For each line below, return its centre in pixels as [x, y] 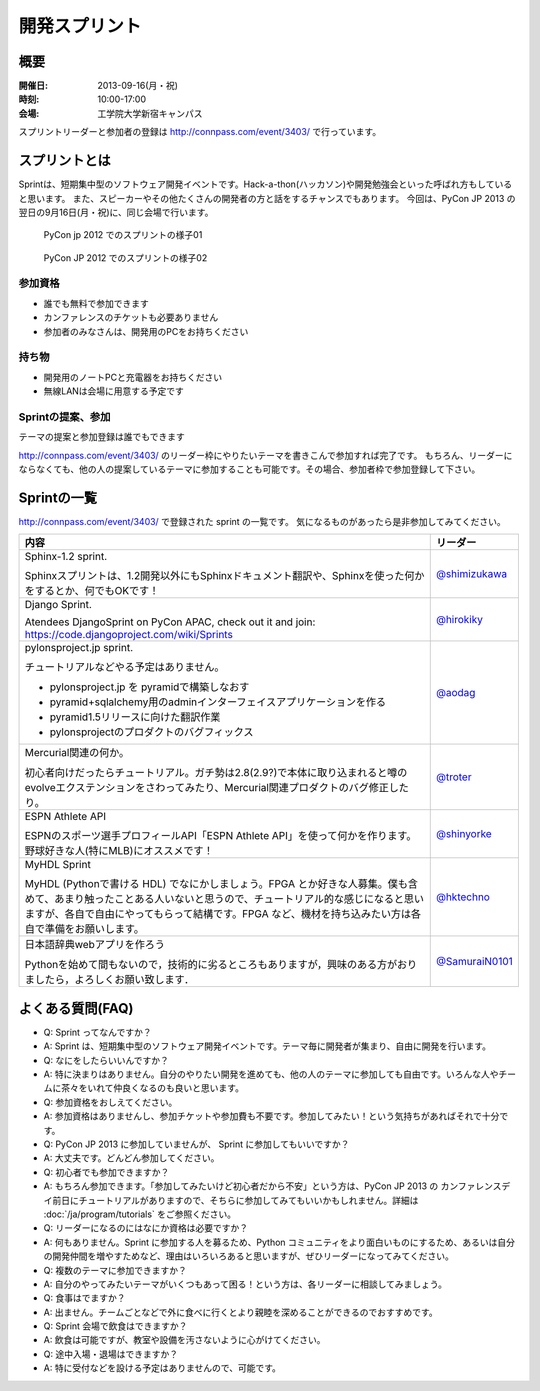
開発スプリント [80, 26]
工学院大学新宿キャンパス [150, 113]
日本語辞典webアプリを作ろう [94, 945]
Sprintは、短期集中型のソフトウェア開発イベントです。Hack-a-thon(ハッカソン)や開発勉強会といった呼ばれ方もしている [265, 184]
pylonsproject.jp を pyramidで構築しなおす [149, 687]
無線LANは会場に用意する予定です [114, 391]
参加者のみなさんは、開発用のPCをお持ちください [146, 331]
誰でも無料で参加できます [96, 303]
